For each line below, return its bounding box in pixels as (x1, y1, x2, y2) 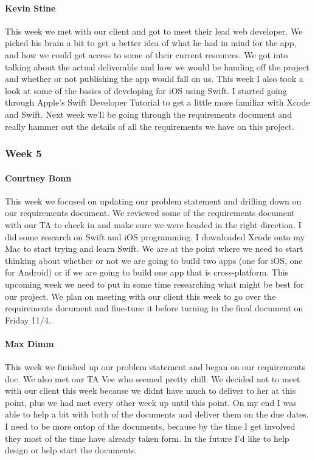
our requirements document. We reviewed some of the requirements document (5, 206, 295, 219)
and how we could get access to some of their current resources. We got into (5, 48, 288, 61)
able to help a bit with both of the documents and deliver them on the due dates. (5, 408, 309, 421)
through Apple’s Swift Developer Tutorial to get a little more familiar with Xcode (5, 96, 310, 109)
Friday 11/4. (5, 313, 51, 326)
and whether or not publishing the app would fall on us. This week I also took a (5, 72, 303, 85)
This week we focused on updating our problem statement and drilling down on (5, 194, 302, 207)
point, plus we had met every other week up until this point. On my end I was (5, 396, 297, 408)
